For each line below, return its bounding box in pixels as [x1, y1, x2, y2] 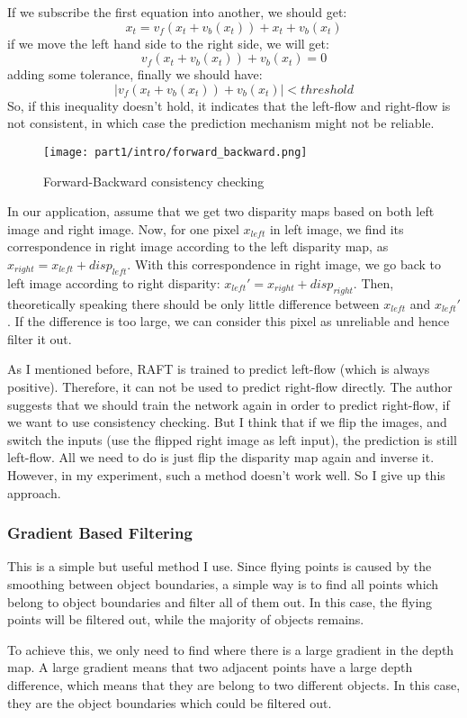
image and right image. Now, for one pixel [7, 219, 239, 238]
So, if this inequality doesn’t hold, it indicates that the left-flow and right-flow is [7, 95, 451, 114]
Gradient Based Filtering [7, 522, 193, 544]
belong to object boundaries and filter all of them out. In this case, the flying [7, 592, 433, 611]
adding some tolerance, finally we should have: [7, 65, 263, 84]
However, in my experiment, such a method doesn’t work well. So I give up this [7, 465, 445, 484]
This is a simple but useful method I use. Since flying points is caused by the [7, 557, 432, 576]
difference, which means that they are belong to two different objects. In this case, [7, 675, 461, 694]
